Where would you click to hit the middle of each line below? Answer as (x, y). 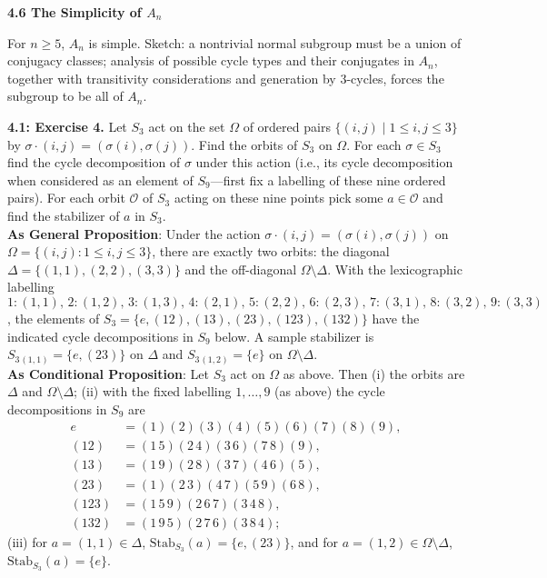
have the (396, 318)
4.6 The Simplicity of (75, 12)
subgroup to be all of (65, 96)
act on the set (187, 126)
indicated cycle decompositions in (100, 336)
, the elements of (54, 318)
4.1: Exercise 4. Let (67, 126)
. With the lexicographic (395, 269)
